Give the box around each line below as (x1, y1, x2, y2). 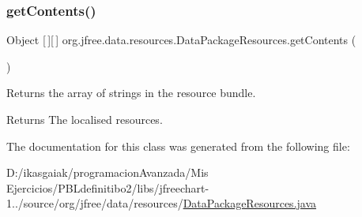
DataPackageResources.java (183, 195, 317, 211)
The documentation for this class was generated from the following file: (6, 137, 350, 154)
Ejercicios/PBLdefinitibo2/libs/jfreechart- (6, 179, 209, 196)
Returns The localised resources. (6, 111, 163, 127)
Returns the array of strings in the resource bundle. (6, 84, 256, 101)
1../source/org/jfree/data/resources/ (6, 195, 183, 211)
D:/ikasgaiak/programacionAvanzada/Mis (6, 164, 209, 181)
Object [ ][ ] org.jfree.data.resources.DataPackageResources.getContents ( (6, 32, 356, 48)
